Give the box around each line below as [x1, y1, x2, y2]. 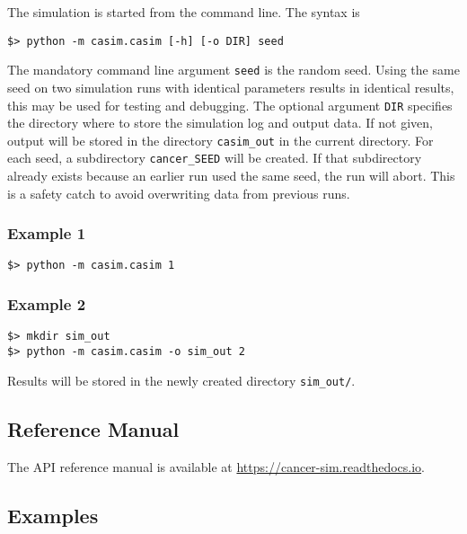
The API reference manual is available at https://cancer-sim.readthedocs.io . [7, 457, 425, 476]
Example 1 [7, 222, 86, 245]
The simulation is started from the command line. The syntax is [7, 3, 360, 21]
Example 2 [7, 293, 86, 316]
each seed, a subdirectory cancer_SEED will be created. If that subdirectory [7, 148, 422, 167]
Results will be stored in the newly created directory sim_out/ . [7, 370, 356, 389]
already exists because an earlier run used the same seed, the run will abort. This [7, 166, 455, 185]
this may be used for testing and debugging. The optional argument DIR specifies [7, 95, 453, 114]
